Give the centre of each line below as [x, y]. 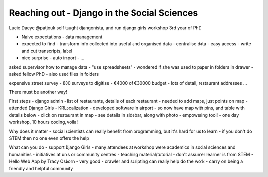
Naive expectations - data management [62, 37]
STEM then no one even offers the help [49, 138]
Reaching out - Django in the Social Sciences [103, 13]
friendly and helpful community [41, 168]
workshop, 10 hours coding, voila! [44, 122]
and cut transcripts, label [47, 51]
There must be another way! [38, 92]
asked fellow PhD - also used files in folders [54, 74]
